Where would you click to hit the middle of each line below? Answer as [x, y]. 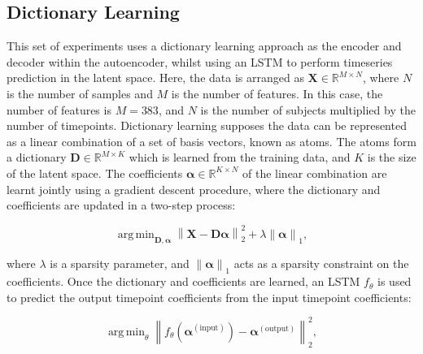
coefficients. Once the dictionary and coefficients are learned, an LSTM [183, 281]
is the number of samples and [80, 93]
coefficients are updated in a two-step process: [121, 205]
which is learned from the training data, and [240, 157]
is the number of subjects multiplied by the [308, 109]
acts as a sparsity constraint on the [321, 263]
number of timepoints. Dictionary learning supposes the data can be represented [207, 125]
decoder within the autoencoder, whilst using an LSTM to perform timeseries [200, 61]
